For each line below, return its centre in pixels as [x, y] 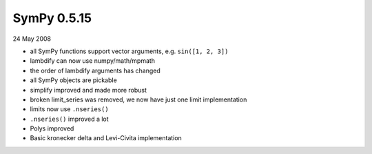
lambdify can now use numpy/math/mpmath [92, 61]
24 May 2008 [32, 39]
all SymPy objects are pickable [73, 80]
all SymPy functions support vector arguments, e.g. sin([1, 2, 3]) [129, 51]
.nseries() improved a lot [70, 119]
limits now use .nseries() [70, 109]
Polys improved [52, 128]
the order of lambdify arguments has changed [95, 70]
